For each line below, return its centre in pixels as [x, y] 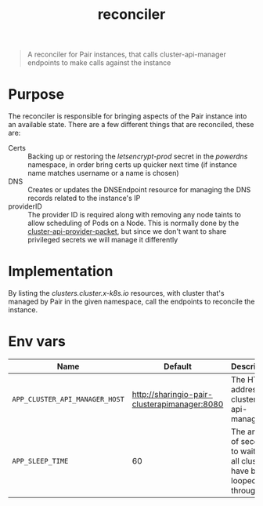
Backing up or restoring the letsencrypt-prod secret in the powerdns [138, 157]
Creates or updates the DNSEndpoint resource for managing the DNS [139, 190]
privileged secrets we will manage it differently [103, 240]
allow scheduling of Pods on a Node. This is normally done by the [133, 223]
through [245, 490]
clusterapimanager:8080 [178, 404]
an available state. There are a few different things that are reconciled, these [131, 125]
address [246, 390]
